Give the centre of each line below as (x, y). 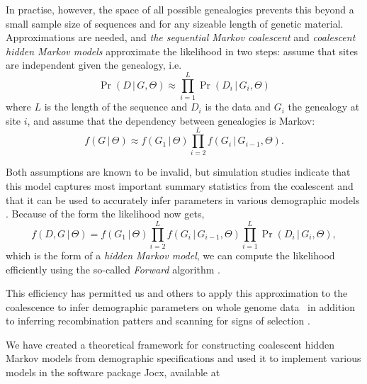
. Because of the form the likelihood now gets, (105, 214)
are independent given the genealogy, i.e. (94, 65)
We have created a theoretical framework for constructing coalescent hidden (170, 344)
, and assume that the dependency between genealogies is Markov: (171, 120)
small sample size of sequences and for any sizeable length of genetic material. (175, 23)
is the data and (238, 107)
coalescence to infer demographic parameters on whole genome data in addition (181, 306)
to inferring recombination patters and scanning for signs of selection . (158, 321)
